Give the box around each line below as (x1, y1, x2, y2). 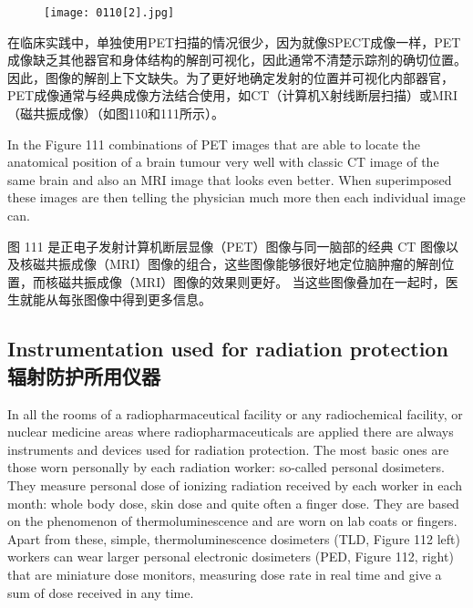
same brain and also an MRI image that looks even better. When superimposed (7, 170, 452, 189)
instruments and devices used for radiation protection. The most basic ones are (7, 439, 449, 459)
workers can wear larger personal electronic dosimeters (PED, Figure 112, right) (7, 547, 454, 566)
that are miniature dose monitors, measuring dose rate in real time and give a (7, 564, 442, 583)
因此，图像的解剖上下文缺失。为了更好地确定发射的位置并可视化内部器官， (7, 67, 454, 87)
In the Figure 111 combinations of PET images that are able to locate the (7, 134, 421, 153)
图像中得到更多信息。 (83, 290, 211, 309)
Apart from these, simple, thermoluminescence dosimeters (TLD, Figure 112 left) (7, 529, 460, 548)
